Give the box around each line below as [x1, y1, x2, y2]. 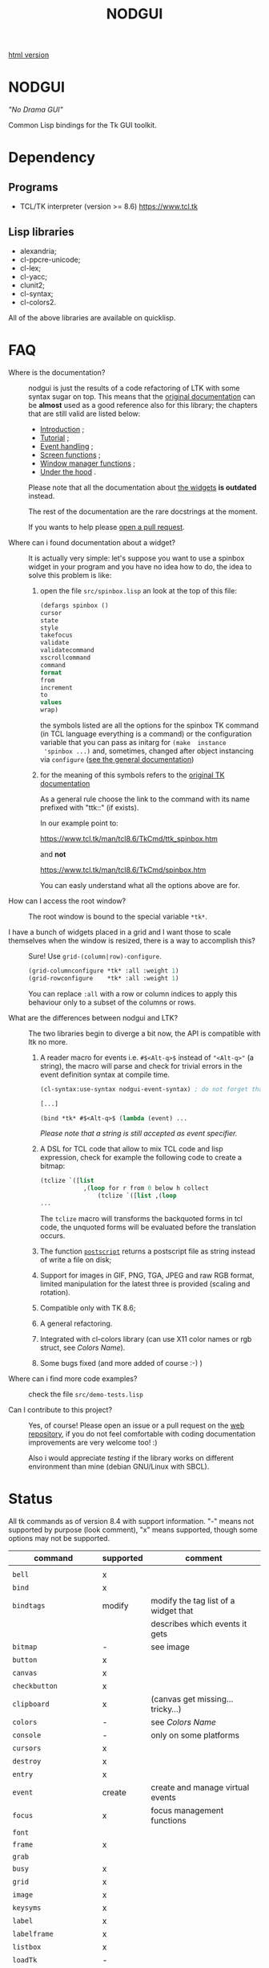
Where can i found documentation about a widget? [8, 537, 176, 547]
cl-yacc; [19, 271, 48, 281]
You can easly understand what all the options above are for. [39, 881, 240, 890]
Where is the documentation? [8, 367, 106, 377]
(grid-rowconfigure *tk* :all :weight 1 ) [28, 974, 179, 982]
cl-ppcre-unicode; [19, 255, 81, 264]
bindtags [12, 1601, 46, 1610]
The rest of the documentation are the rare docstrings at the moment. [28, 507, 258, 516]
